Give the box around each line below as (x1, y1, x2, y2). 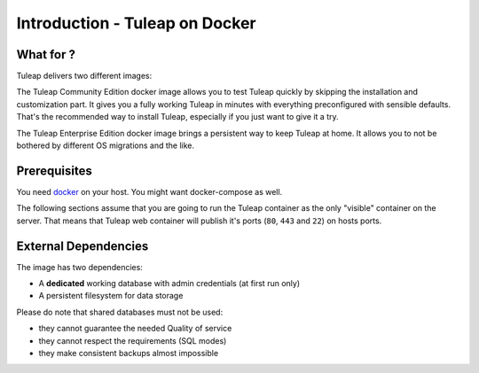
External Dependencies (16, 238, 149, 253)
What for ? (16, 47, 75, 62)
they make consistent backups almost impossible (38, 347, 219, 358)
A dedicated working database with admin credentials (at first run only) (38, 278, 301, 288)
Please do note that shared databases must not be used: (16, 307, 224, 317)
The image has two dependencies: (16, 261, 144, 272)
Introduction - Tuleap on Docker (16, 13, 256, 33)
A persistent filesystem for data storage (38, 291, 184, 301)
